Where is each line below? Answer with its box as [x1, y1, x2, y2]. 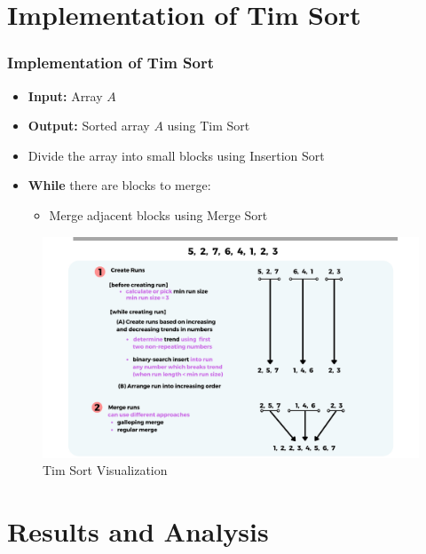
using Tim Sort [167, 116, 250, 135]
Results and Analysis [7, 513, 269, 550]
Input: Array [28, 86, 103, 105]
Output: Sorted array [28, 116, 150, 135]
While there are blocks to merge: [28, 176, 211, 194]
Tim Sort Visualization [43, 461, 168, 479]
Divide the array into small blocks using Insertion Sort [28, 146, 325, 164]
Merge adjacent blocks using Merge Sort [49, 205, 268, 224]
